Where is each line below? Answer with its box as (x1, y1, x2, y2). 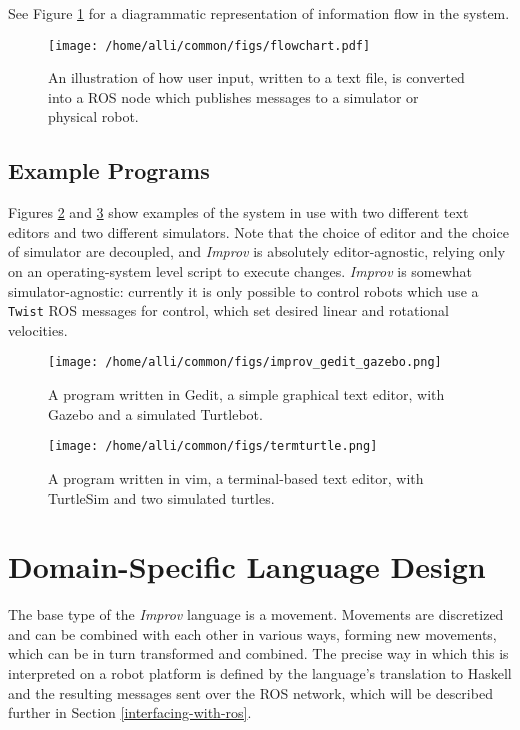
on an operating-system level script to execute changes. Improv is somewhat (8, 261, 473, 282)
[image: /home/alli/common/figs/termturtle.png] (48, 439, 378, 454)
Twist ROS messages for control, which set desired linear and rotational (8, 300, 449, 321)
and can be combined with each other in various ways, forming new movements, (8, 623, 497, 644)
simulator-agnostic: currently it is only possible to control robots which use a (8, 280, 479, 301)
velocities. (8, 319, 68, 340)
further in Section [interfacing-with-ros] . (8, 702, 252, 723)
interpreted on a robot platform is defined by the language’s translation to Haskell (8, 663, 512, 684)
